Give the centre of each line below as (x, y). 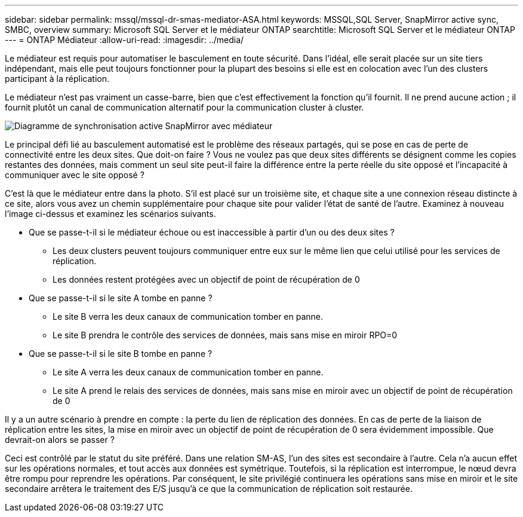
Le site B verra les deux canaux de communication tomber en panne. (188, 316)
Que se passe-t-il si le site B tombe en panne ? (121, 354)
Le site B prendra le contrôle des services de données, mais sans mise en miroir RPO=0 (225, 335)
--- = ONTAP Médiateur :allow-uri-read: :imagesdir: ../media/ (124, 40)
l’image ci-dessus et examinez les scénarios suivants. (110, 214)
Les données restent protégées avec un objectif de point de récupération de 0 (206, 279)
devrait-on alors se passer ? (60, 440)
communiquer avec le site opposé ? (75, 175)
